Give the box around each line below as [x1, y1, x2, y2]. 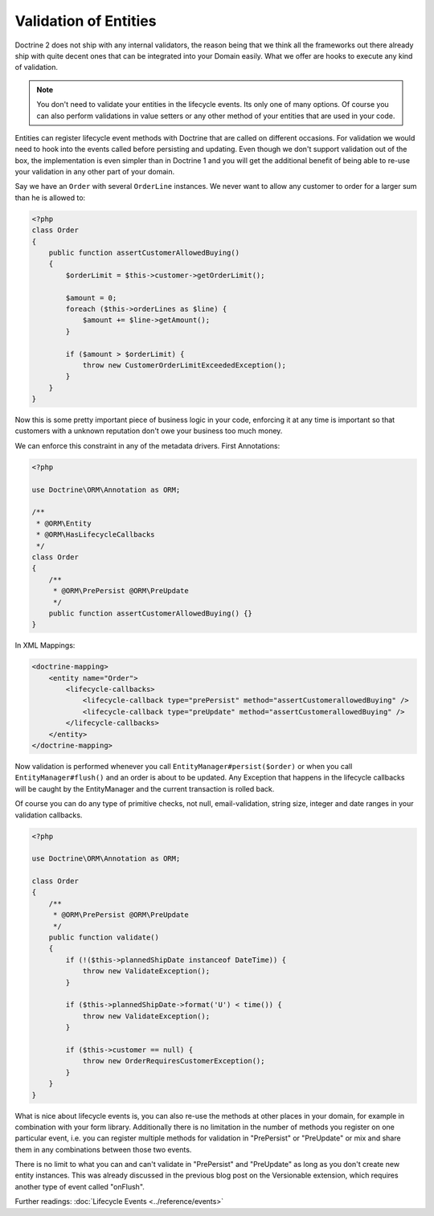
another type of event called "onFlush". [14, 1181, 145, 1191]
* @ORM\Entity [36, 518, 92, 528]
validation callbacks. [14, 810, 83, 820]
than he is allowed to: [14, 193, 86, 203]
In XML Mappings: [14, 641, 76, 650]
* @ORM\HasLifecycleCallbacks [36, 530, 156, 539]
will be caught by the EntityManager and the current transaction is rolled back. [14, 784, 275, 793]
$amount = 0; [65, 293, 117, 302]
